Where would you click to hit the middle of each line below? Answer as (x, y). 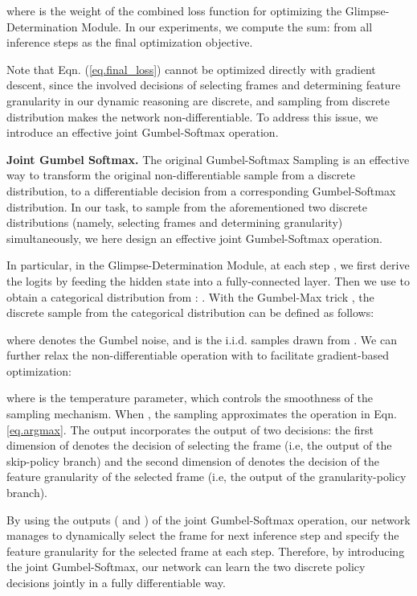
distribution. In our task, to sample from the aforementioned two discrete (187, 206)
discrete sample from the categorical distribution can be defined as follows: (190, 312)
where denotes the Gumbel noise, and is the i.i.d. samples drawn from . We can (202, 339)
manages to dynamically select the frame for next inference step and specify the (203, 535)
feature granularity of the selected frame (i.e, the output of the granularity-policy (206, 477)
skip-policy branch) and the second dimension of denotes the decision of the (193, 460)
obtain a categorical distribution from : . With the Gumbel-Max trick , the (190, 296)
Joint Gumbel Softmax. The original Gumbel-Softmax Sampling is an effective (208, 159)
